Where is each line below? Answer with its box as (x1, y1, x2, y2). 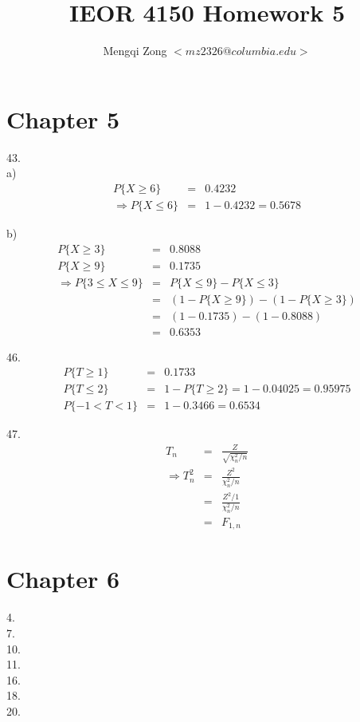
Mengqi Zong (103, 42, 167, 59)
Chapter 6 (6, 562, 120, 595)
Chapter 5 (6, 102, 120, 135)
